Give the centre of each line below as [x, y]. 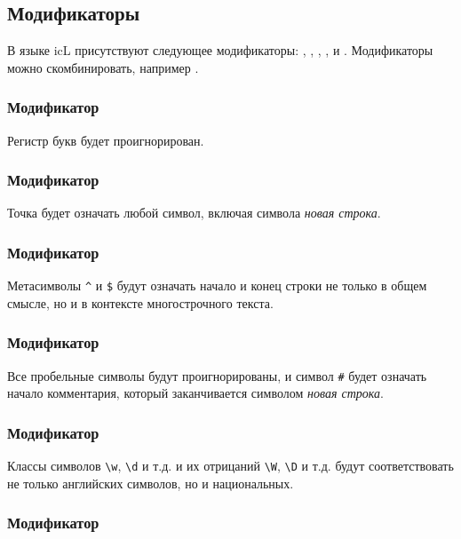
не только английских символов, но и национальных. [151, 483]
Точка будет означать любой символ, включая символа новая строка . [194, 213]
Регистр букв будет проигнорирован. [106, 140]
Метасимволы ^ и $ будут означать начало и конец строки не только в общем [217, 285]
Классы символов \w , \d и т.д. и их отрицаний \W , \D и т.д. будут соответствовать [230, 466]
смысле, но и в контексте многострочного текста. [140, 302]
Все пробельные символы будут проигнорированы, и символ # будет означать [217, 375]
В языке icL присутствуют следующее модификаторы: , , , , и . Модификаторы [220, 50]
